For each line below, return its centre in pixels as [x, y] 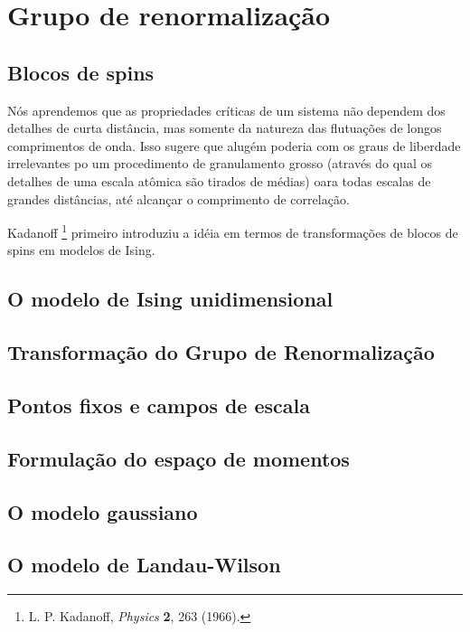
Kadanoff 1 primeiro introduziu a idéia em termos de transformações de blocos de [233, 231]
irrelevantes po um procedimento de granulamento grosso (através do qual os [220, 163]
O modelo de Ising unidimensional [170, 299]
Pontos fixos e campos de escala [159, 405]
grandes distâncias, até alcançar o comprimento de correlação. [179, 198]
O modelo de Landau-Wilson [144, 565]
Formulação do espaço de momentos [179, 458]
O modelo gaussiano [103, 511]
